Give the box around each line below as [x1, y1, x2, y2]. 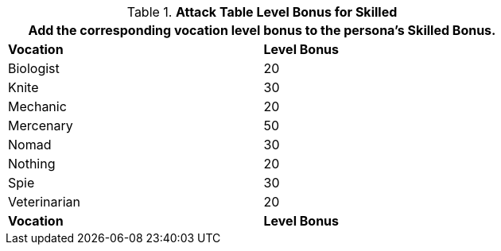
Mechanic [8, 98, 67, 114]
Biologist [8, 60, 60, 76]
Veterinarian [8, 194, 80, 210]
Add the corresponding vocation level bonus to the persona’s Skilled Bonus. [28, 22, 496, 38]
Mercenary [8, 118, 73, 133]
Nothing [8, 156, 56, 172]
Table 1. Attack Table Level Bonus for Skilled [126, 4, 398, 20]
